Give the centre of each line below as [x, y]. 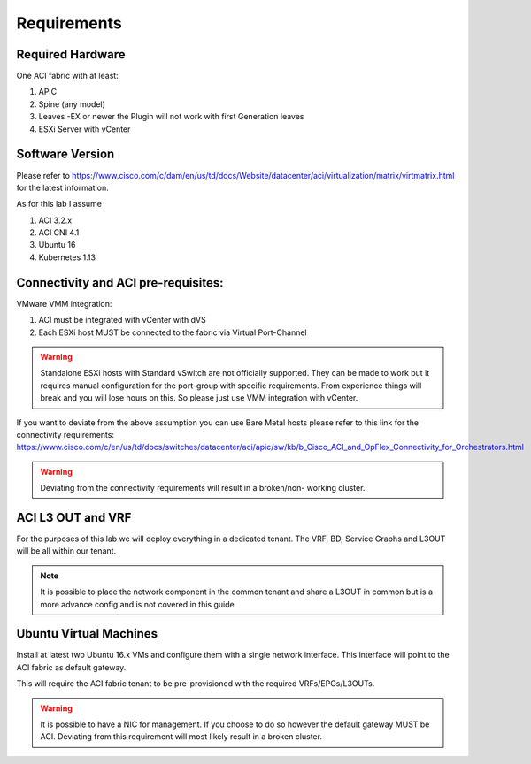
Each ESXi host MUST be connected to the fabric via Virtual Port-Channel [173, 332]
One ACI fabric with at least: [67, 76]
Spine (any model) [72, 104]
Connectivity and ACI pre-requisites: [120, 283]
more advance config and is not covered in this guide [137, 604]
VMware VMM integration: [64, 303]
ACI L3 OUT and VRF [74, 517]
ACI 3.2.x [55, 220]
